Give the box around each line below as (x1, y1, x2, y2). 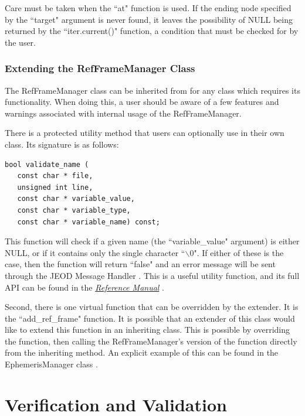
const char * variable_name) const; (17, 217, 160, 226)
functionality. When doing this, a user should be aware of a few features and (5, 96, 279, 108)
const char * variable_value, (17, 195, 135, 203)
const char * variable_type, (17, 206, 131, 214)
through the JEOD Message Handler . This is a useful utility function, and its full (5, 269, 300, 281)
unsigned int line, (17, 183, 93, 192)
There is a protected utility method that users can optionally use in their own (5, 127, 284, 139)
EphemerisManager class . (5, 358, 98, 370)
